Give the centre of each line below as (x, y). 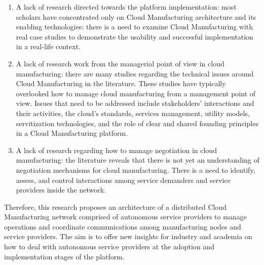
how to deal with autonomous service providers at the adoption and (109, 247)
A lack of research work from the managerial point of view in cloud (120, 63)
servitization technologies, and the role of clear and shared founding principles (137, 123)
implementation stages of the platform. (64, 256)
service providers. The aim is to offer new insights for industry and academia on (128, 236)
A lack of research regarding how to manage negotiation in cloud (116, 150)
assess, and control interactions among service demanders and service (123, 180)
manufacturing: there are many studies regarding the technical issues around (135, 73)
